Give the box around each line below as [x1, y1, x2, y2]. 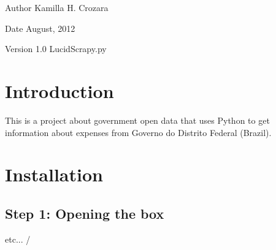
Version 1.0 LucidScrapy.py [5, 42, 107, 55]
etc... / [5, 232, 31, 245]
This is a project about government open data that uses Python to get [5, 113, 270, 126]
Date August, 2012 [5, 21, 75, 34]
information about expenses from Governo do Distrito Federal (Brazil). [5, 126, 272, 138]
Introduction [5, 78, 114, 103]
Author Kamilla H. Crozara [5, 1, 109, 13]
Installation [5, 162, 103, 187]
